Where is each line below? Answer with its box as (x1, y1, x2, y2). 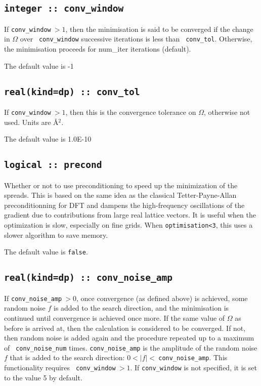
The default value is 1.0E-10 (4, 134, 92, 144)
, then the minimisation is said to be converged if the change (65, 23, 253, 34)
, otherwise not (204, 107, 250, 117)
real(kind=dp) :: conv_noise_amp (4, 272, 173, 283)
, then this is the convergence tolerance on (65, 107, 196, 117)
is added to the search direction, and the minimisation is (53, 303, 229, 313)
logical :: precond (4, 159, 102, 170)
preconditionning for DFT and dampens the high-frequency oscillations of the (4, 199, 245, 210)
